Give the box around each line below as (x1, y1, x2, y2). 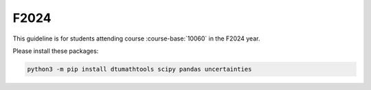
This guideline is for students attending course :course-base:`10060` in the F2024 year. (12, 34, 260, 43)
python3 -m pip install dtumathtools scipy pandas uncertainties (27, 65, 252, 73)
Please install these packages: (12, 47, 99, 55)
